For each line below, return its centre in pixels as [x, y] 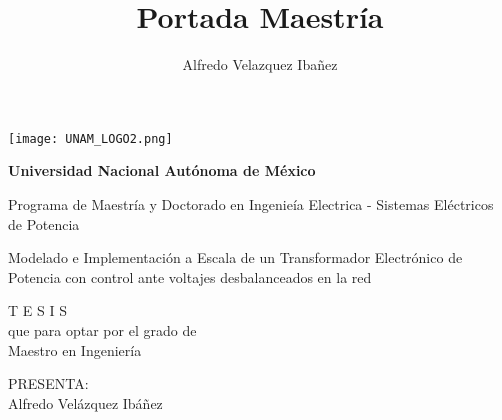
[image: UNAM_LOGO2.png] [90, 138]
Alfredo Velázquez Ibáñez [85, 402]
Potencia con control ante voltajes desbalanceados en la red [190, 276]
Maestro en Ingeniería [75, 349]
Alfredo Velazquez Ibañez [260, 64]
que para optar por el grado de [102, 329]
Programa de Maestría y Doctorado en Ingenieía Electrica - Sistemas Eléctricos [251, 203]
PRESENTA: [48, 383]
